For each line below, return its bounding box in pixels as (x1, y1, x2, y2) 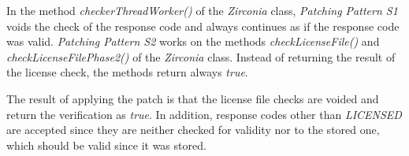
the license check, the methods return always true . (6, 64, 248, 80)
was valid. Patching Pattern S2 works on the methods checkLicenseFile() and (6, 33, 380, 50)
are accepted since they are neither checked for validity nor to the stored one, (6, 121, 380, 138)
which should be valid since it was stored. (6, 136, 206, 153)
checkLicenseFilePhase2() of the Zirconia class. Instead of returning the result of (6, 48, 396, 65)
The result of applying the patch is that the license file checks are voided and (6, 90, 379, 106)
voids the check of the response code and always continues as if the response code (6, 17, 400, 34)
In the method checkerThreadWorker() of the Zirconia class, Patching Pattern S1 (6, 2, 398, 18)
